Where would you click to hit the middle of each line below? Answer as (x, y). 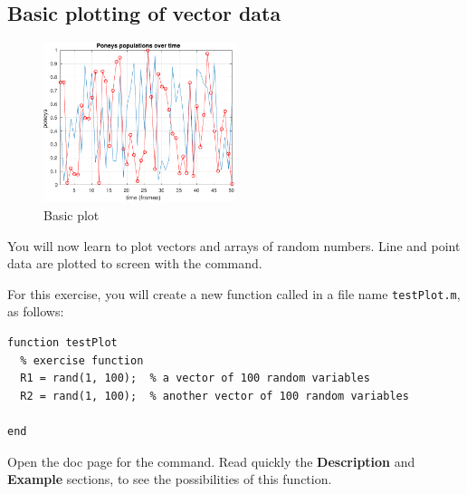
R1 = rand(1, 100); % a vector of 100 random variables (195, 378)
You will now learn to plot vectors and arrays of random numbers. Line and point (234, 245)
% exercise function (82, 360)
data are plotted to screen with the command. (135, 263)
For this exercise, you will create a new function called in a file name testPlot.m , (234, 293)
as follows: (36, 311)
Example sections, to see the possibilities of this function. (170, 479)
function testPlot (62, 343)
